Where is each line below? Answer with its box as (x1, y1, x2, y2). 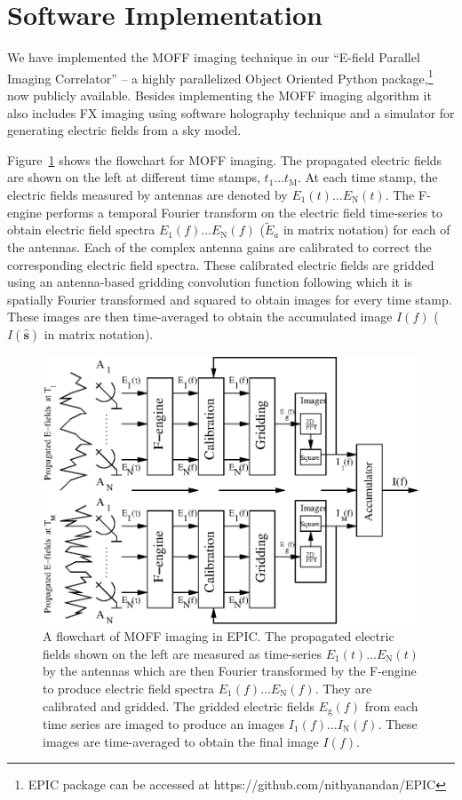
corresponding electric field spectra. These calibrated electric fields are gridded (7, 255, 434, 273)
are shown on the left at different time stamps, (7, 168, 260, 186)
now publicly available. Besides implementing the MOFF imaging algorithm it (7, 85, 432, 104)
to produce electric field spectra (43, 678, 215, 697)
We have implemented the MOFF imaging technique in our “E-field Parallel (7, 48, 420, 67)
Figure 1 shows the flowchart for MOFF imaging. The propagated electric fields (7, 150, 442, 169)
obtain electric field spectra (7, 220, 155, 239)
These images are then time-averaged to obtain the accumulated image (7, 307, 393, 326)
